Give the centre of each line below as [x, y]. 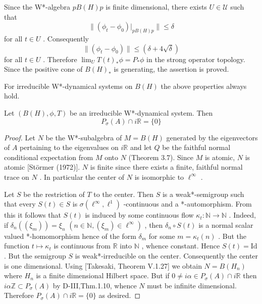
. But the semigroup [35, 255]
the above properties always [204, 86]
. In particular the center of [82, 176]
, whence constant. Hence [181, 246]
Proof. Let [20, 137]
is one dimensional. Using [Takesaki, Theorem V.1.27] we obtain [103, 265]
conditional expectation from [49, 157]
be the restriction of [54, 194]
